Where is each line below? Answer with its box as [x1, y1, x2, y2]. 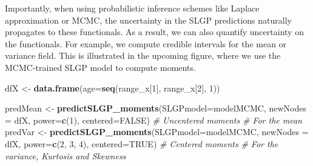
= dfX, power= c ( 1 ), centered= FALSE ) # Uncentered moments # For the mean [5, 113, 302, 126]
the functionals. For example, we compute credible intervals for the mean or [5, 37, 287, 50]
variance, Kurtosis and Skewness [5, 149, 126, 162]
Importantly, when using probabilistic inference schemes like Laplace [5, 2, 260, 14]
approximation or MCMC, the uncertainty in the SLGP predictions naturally [5, 13, 292, 26]
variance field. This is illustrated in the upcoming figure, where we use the [5, 49, 281, 62]
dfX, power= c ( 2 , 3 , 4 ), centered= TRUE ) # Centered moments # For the [5, 137, 278, 150]
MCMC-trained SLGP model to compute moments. [5, 61, 196, 73]
